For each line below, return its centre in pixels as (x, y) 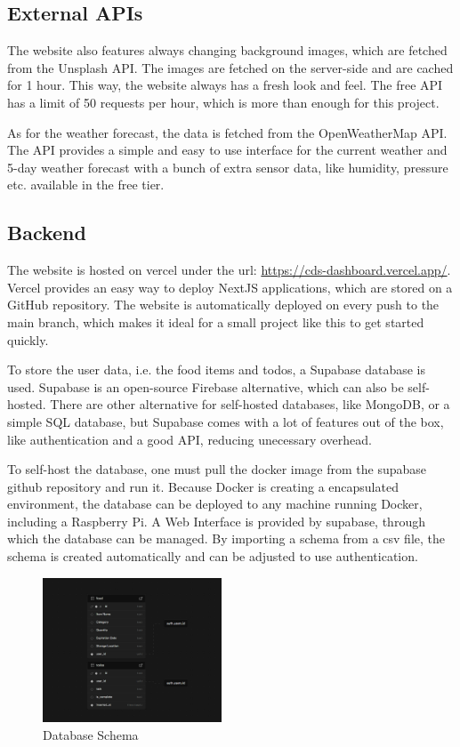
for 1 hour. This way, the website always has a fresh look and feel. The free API (225, 85)
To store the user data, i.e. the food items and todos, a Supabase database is (216, 369)
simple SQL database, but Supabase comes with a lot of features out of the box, (226, 421)
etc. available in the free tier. (86, 185)
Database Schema (91, 735)
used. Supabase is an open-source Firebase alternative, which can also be (206, 386)
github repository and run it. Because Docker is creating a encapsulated (203, 486)
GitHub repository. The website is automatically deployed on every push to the (223, 305)
